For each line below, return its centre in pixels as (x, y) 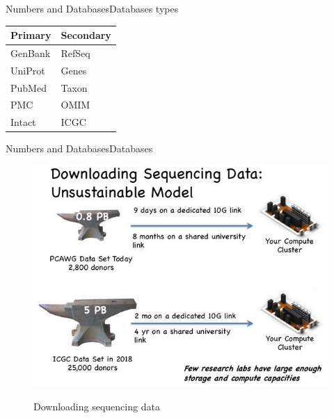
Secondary (86, 35)
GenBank (31, 53)
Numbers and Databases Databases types (92, 8)
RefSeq (75, 53)
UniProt (28, 70)
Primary (31, 35)
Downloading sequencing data (97, 406)
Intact (23, 122)
